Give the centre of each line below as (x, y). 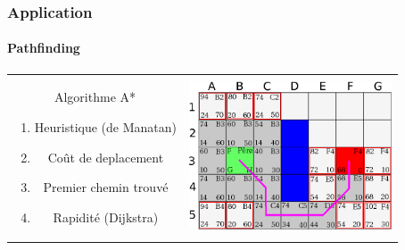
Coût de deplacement (106, 157)
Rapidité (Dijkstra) (106, 217)
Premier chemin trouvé (106, 187)
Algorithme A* (95, 97)
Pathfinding (44, 48)
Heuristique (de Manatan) (105, 126)
